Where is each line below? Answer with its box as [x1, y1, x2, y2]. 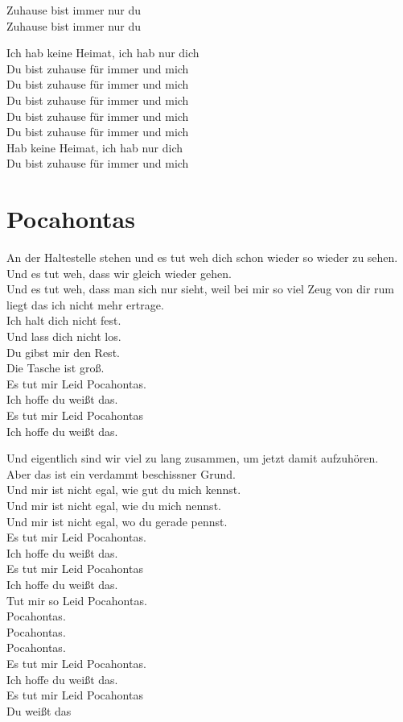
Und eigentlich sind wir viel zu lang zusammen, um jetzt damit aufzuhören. [6, 450, 379, 467]
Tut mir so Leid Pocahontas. [6, 591, 147, 608]
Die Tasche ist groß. [6, 359, 105, 376]
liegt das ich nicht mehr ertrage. [6, 296, 164, 313]
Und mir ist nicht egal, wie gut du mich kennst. [6, 481, 241, 498]
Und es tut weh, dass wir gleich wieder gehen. [6, 264, 232, 281]
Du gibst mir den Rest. [6, 343, 120, 360]
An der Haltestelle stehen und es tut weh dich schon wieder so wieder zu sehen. [6, 249, 398, 266]
